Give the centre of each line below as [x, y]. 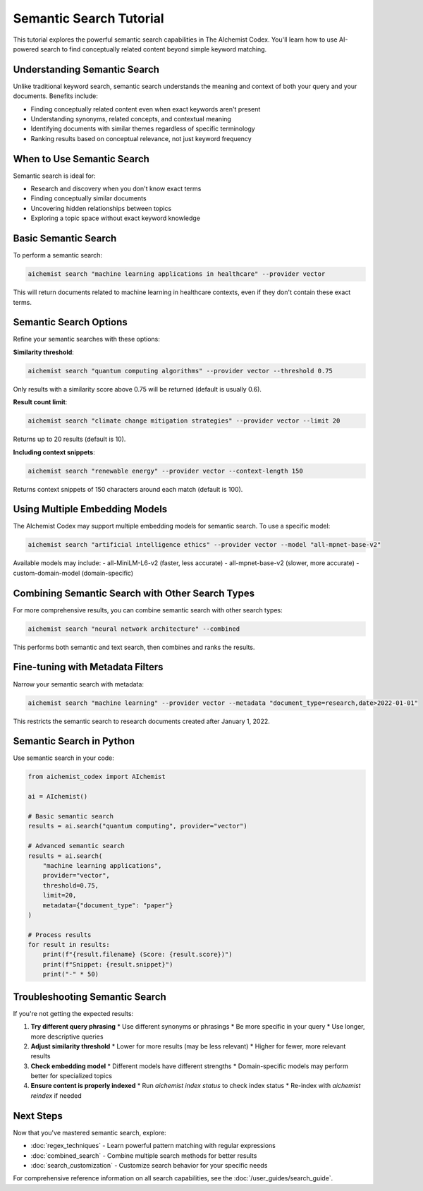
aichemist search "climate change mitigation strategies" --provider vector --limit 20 [184, 421]
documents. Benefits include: [55, 96]
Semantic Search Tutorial [89, 18]
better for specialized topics [72, 1076]
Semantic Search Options [70, 322]
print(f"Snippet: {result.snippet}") [108, 964]
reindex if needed [56, 1095]
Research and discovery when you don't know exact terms [116, 189]
